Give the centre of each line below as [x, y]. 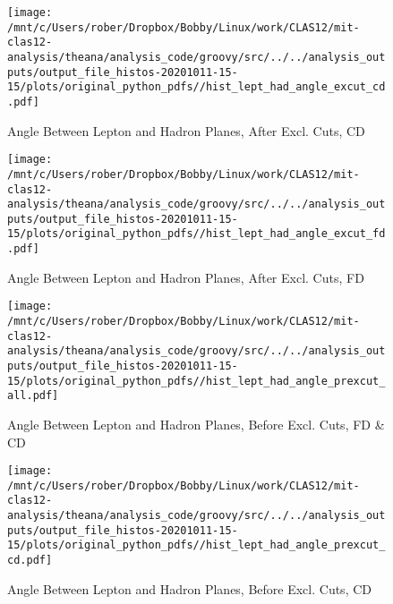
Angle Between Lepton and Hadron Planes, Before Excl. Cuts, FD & [196, 424]
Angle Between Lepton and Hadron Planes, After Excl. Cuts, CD [186, 130]
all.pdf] [33, 396]
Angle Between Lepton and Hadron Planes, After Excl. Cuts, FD [186, 277]
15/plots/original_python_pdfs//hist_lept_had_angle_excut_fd [196, 234]
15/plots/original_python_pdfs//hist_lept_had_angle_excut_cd [196, 87]
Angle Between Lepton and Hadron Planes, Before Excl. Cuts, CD [189, 588]
